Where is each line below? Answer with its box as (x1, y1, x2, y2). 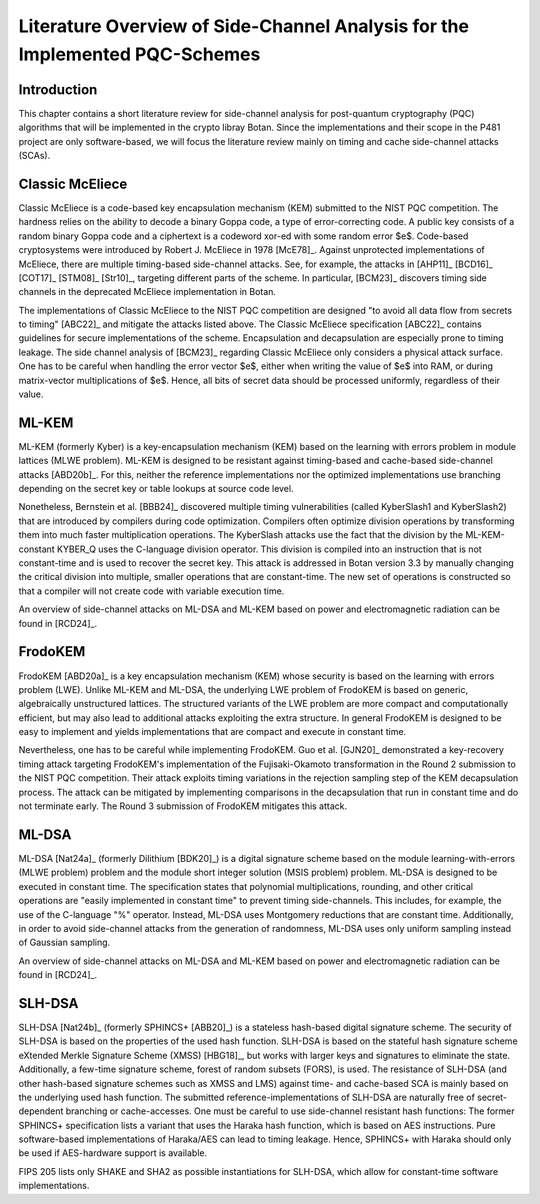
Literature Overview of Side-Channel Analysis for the (18, 15, 470, 37)
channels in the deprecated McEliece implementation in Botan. (18, 286, 277, 298)
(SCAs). (18, 150, 51, 162)
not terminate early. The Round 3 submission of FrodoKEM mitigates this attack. (18, 800, 348, 812)
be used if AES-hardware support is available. (18, 1147, 208, 1159)
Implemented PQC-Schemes (18, 43, 261, 65)
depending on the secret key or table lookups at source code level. (18, 483, 294, 495)
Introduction (18, 81, 98, 98)
